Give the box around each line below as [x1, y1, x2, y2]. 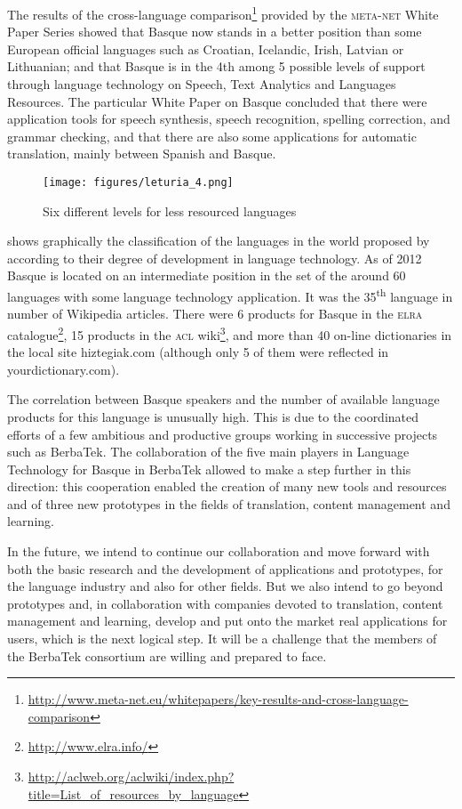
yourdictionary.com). [7, 360, 120, 378]
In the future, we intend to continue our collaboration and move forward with [7, 542, 430, 561]
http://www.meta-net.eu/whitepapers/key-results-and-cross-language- [28, 690, 409, 708]
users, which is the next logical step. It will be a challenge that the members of [7, 629, 437, 648]
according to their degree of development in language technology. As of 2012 [7, 248, 422, 267]
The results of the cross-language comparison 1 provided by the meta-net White [7, 3, 439, 23]
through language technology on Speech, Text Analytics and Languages [7, 75, 396, 93]
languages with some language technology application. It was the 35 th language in [7, 285, 453, 305]
